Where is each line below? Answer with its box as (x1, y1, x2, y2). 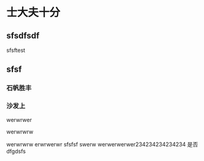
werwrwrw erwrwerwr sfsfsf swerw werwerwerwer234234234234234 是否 (6, 140, 198, 148)
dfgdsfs (6, 148, 26, 155)
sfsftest (6, 47, 26, 54)
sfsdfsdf (6, 30, 40, 40)
